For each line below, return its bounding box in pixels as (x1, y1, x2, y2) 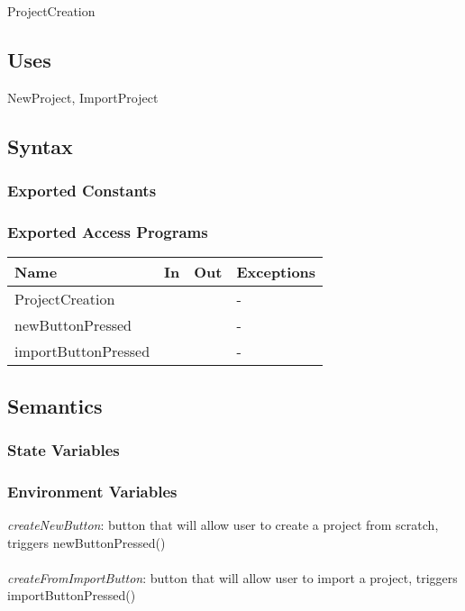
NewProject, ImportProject (7, 87, 159, 106)
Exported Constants (7, 179, 157, 202)
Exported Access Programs (7, 220, 208, 242)
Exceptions (236, 261, 316, 283)
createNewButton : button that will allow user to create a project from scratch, (7, 515, 439, 534)
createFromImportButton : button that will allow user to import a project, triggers (7, 568, 458, 587)
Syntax (7, 132, 73, 160)
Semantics (7, 391, 103, 419)
